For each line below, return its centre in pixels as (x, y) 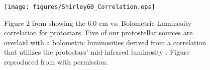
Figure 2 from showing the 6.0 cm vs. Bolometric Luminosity (98, 23)
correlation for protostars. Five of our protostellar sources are (98, 33)
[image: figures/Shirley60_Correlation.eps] (80, 7)
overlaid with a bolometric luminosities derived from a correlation (105, 42)
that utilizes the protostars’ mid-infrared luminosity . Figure (97, 52)
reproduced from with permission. (56, 62)
